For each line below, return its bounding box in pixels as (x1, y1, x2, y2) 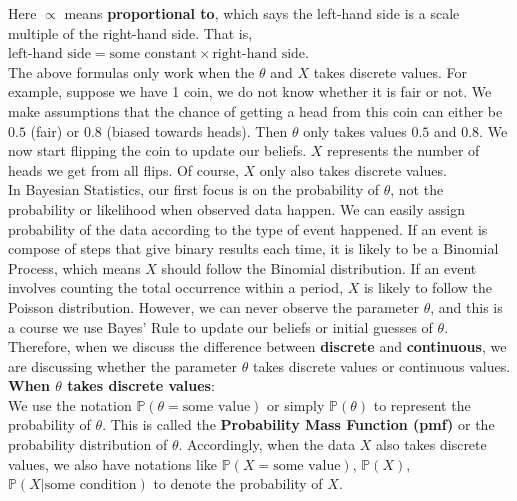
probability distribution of (8, 434, 168, 455)
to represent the (373, 394, 471, 415)
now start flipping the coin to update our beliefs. (8, 140, 307, 161)
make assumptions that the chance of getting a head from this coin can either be (8, 100, 503, 121)
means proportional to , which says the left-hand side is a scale (64, 3, 460, 23)
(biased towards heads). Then (106, 120, 288, 141)
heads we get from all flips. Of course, (8, 159, 239, 180)
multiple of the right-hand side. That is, (8, 22, 253, 43)
